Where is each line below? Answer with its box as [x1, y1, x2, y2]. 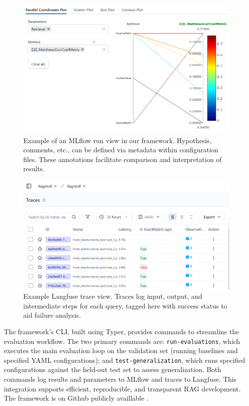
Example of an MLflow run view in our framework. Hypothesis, [23, 135, 212, 145]
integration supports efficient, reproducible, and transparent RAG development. [4, 383, 241, 393]
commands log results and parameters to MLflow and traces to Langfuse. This [4, 374, 236, 384]
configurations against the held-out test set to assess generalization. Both [4, 364, 221, 374]
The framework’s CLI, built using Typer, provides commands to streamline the [4, 326, 239, 336]
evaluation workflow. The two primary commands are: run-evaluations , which [4, 336, 240, 346]
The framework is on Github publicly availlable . [4, 393, 149, 403]
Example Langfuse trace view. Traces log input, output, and [23, 291, 202, 301]
